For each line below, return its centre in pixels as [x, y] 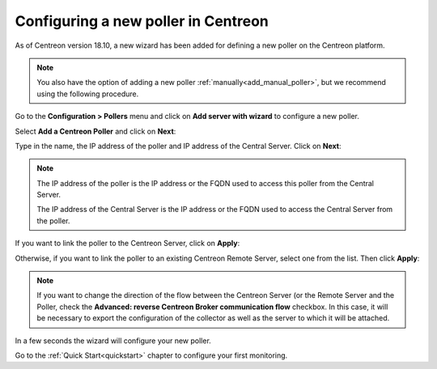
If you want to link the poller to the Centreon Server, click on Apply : [127, 244]
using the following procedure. [88, 94]
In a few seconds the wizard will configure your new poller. [113, 341]
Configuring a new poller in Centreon [142, 21]
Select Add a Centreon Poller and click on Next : [95, 131]
